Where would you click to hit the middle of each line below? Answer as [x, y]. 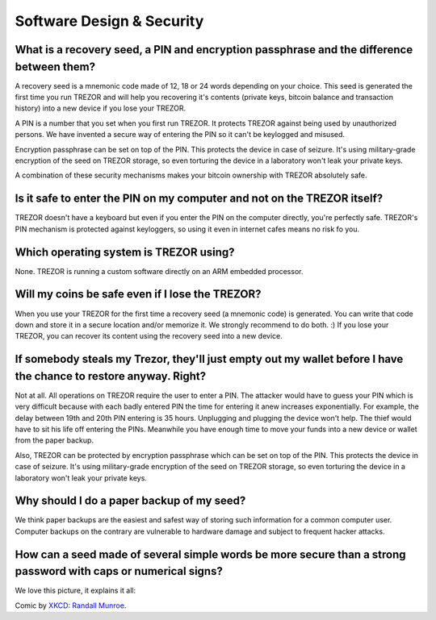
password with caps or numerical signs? [119, 571]
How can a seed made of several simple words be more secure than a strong [211, 554]
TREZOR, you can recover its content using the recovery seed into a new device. [149, 336]
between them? [55, 67]
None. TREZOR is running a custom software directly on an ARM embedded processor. [159, 271]
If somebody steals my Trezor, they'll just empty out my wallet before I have [209, 359]
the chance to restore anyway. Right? [110, 376]
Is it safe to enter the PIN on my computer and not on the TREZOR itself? [199, 199]
